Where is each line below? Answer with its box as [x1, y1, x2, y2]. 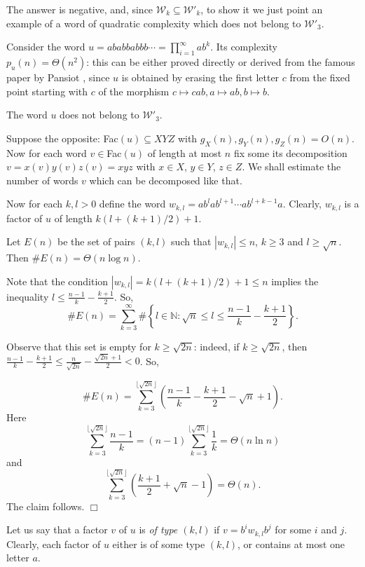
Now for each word [6, 145, 87, 160]
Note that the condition [6, 273, 109, 288]
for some [275, 522, 312, 537]
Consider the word [6, 39, 85, 54]
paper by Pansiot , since [6, 69, 110, 84]
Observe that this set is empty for [6, 339, 151, 353]
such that [171, 234, 212, 249]
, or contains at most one [237, 536, 345, 551]
